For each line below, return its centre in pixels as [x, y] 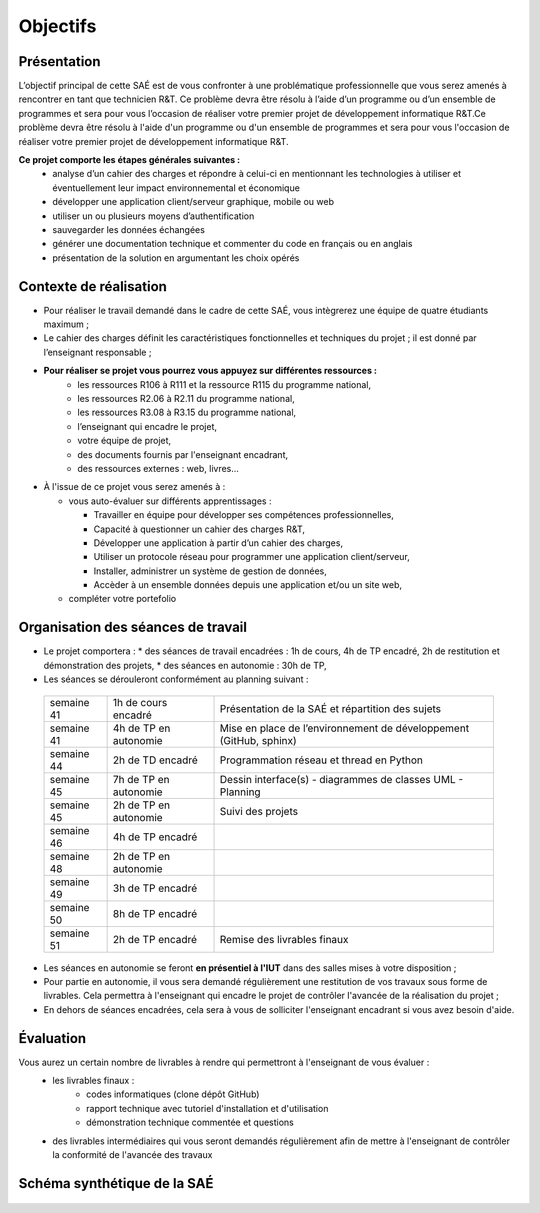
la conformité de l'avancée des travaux [132, 1154]
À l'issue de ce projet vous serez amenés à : [134, 487]
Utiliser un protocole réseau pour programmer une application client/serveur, [251, 557]
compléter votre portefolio [122, 599]
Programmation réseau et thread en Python [321, 760]
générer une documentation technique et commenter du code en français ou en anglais [232, 244]
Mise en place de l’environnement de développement [344, 728]
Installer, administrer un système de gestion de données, [210, 571]
